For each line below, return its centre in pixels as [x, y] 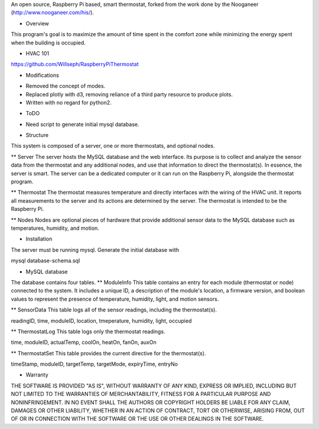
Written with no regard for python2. [69, 102]
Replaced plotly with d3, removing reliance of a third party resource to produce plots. [129, 94]
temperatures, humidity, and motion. [55, 228]
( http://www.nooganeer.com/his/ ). [53, 12]
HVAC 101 [38, 53]
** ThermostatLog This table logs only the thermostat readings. [88, 331]
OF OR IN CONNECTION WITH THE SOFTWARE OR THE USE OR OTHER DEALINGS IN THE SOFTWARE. [137, 419]
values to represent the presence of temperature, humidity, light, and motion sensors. [115, 299]
